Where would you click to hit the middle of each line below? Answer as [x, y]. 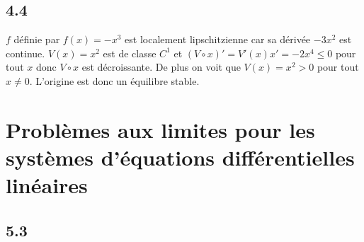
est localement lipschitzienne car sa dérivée [218, 39]
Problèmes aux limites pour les [160, 129]
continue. [25, 53]
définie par [37, 39]
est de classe [130, 53]
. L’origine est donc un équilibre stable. [114, 80]
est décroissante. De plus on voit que [161, 67]
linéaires [47, 185]
